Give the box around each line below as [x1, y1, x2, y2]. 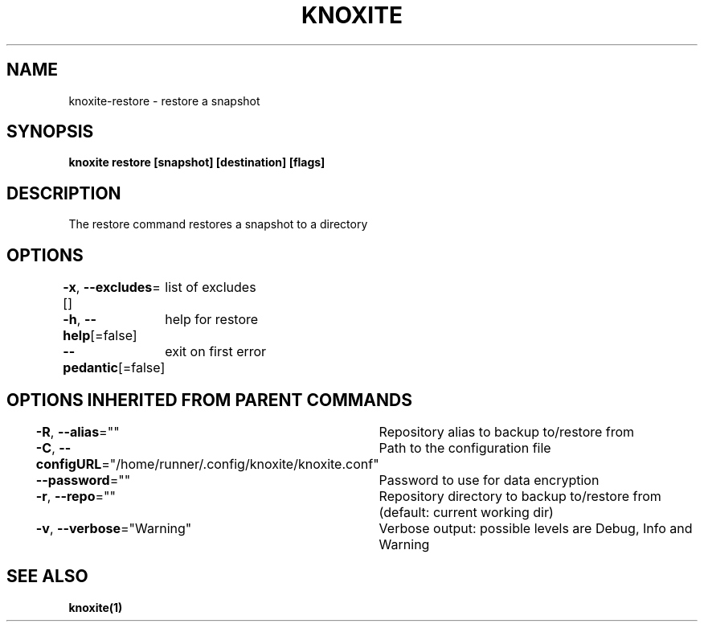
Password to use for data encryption [379, 471, 600, 488]
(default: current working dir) [379, 503, 554, 520]
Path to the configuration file [379, 439, 551, 456]
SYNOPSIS [6, 121, 94, 142]
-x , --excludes [63, 279, 153, 296]
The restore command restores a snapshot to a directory [68, 217, 368, 232]
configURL [35, 455, 102, 472]
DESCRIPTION [6, 183, 121, 203]
